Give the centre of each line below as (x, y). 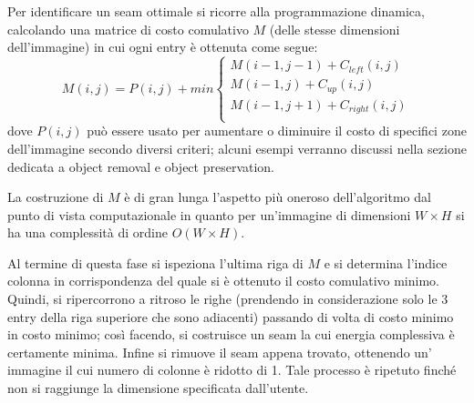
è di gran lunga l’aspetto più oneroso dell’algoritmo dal (278, 197)
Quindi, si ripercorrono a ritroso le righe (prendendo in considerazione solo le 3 (228, 299)
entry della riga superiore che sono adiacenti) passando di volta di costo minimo (231, 316)
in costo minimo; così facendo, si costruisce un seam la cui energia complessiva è (231, 334)
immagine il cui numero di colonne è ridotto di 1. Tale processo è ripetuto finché (232, 370)
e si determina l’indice (386, 262)
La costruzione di (56, 197)
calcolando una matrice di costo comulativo (128, 29)
